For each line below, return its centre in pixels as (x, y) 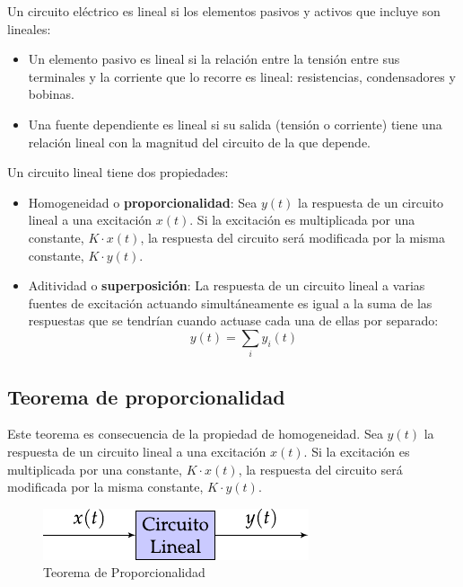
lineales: (29, 28)
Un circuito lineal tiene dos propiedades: (118, 172)
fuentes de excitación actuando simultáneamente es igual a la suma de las (230, 302)
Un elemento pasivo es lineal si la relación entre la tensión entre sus (214, 59)
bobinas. (51, 94)
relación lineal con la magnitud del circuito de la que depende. (200, 142)
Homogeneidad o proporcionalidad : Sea (143, 202)
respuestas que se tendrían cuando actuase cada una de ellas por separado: (233, 320)
